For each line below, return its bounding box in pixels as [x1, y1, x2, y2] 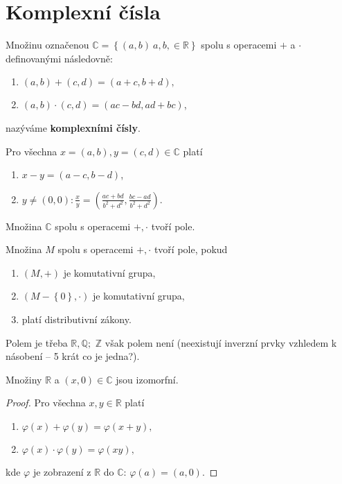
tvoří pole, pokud [154, 242, 228, 257]
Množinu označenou [6, 37, 89, 52]
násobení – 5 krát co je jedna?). [6, 349, 140, 363]
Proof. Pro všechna [6, 395, 86, 410]
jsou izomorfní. [116, 372, 179, 386]
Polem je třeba [6, 335, 68, 349]
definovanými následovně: [6, 51, 113, 65]
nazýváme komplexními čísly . [6, 120, 141, 135]
